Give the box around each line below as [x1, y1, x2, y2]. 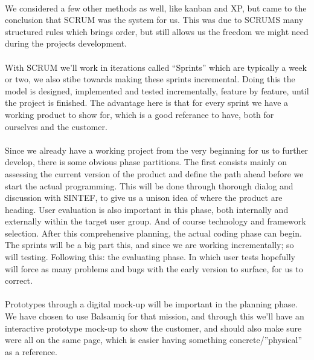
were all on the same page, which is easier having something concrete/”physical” [5, 333, 302, 346]
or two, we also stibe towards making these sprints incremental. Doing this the [5, 73, 295, 85]
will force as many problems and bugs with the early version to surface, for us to [5, 262, 303, 275]
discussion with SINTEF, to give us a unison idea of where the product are [5, 191, 283, 204]
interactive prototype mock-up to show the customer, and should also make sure [5, 321, 302, 334]
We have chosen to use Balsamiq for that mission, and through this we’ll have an [5, 310, 304, 322]
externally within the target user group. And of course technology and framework [5, 215, 306, 227]
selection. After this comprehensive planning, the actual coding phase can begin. [5, 226, 302, 239]
